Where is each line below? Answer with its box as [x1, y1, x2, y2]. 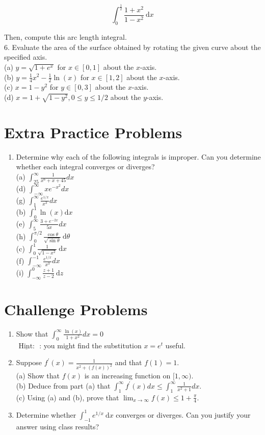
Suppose [16, 357, 42, 368]
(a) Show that [16, 370, 60, 381]
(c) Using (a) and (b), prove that [16, 392, 119, 402]
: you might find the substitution [39, 340, 142, 350]
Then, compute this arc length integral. [4, 32, 127, 42]
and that [115, 357, 142, 368]
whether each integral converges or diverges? [16, 161, 155, 172]
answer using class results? [16, 421, 99, 431]
